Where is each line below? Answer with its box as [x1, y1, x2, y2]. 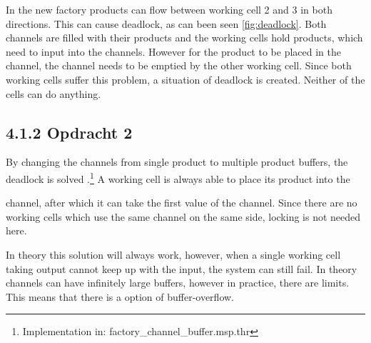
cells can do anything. [6, 86, 101, 101]
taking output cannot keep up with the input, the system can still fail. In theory [6, 261, 357, 276]
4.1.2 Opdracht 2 [6, 121, 133, 143]
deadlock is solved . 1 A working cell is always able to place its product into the [6, 169, 350, 186]
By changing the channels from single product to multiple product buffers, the [6, 154, 348, 169]
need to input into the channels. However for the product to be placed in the [6, 44, 341, 59]
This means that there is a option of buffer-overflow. [6, 289, 234, 304]
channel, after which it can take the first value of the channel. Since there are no [6, 195, 357, 210]
